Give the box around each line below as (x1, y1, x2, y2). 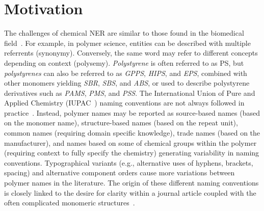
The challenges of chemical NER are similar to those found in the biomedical (4, 28, 244, 38)
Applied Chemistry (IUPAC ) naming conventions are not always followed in (4, 97, 245, 108)
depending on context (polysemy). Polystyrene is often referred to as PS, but (4, 57, 244, 68)
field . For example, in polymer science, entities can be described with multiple (4, 37, 251, 48)
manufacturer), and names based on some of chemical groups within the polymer (4, 137, 257, 148)
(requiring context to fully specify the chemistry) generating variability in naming (4, 147, 259, 158)
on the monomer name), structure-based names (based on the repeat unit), (4, 117, 238, 128)
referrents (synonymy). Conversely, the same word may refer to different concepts (4, 47, 258, 58)
